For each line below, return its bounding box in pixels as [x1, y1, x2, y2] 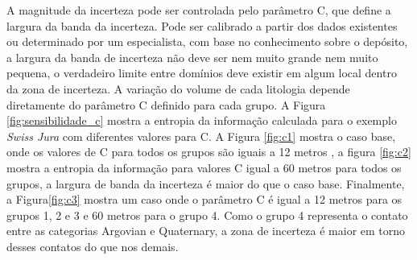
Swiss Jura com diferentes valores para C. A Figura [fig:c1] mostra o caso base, [6, 127, 396, 144]
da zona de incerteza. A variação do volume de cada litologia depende [6, 80, 350, 97]
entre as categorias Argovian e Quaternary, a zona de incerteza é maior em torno [6, 222, 406, 239]
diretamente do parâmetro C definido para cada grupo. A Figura [6, 96, 326, 113]
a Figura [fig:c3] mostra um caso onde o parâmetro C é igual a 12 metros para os [6, 191, 403, 208]
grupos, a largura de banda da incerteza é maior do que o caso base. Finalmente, [6, 175, 405, 192]
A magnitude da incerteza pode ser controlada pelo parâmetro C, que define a [6, 2, 391, 18]
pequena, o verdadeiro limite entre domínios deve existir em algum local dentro [6, 64, 397, 81]
